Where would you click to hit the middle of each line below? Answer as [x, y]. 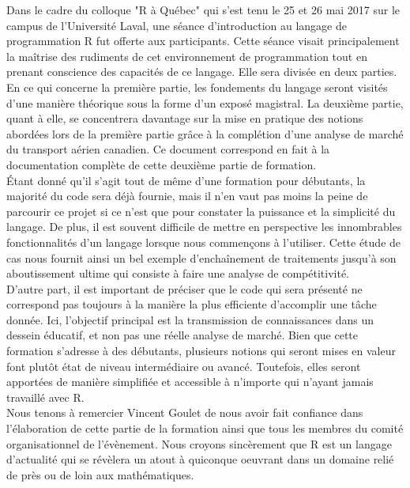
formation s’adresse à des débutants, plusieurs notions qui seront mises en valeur [201, 351]
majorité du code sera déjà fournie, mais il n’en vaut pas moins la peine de [187, 196]
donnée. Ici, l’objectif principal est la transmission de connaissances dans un [190, 319]
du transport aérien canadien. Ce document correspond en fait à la [168, 149]
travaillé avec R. [45, 397]
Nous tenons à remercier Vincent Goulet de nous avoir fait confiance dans [185, 412]
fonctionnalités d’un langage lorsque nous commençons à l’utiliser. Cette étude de [204, 242]
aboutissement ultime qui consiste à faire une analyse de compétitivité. [178, 273]
